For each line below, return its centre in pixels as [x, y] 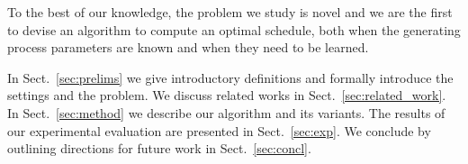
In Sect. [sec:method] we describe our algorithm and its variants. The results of [226, 112]
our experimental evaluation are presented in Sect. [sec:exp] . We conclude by [219, 130]
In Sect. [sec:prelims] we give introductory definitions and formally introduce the [230, 77]
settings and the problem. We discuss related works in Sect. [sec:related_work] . [227, 95]
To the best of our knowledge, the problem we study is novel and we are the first [230, 12]
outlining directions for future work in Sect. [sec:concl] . [159, 148]
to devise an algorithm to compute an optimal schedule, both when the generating [234, 29]
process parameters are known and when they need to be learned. [188, 47]
